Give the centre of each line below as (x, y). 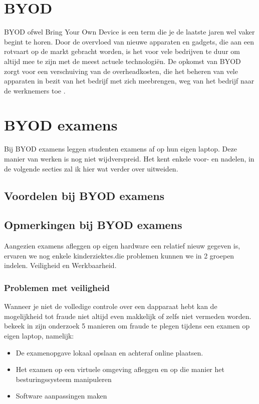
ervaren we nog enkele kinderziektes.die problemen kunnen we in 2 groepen (119, 255)
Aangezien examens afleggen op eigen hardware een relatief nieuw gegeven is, (122, 246)
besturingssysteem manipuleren (64, 379)
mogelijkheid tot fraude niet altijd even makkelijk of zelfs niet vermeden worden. (128, 316)
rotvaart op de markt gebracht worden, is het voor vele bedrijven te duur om (122, 51)
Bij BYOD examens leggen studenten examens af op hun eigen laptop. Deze (120, 149)
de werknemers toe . (35, 90)
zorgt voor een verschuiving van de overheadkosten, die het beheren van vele (121, 71)
